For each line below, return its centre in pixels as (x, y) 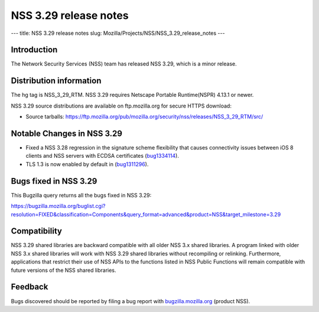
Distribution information (56, 81)
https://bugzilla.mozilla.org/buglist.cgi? (58, 206)
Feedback (30, 287)
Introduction (34, 50)
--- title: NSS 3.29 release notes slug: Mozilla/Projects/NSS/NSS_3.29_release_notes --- (118, 33)
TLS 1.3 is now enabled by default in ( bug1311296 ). (87, 164)
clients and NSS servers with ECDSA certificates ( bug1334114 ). (102, 156)
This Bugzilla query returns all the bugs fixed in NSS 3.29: (81, 195)
